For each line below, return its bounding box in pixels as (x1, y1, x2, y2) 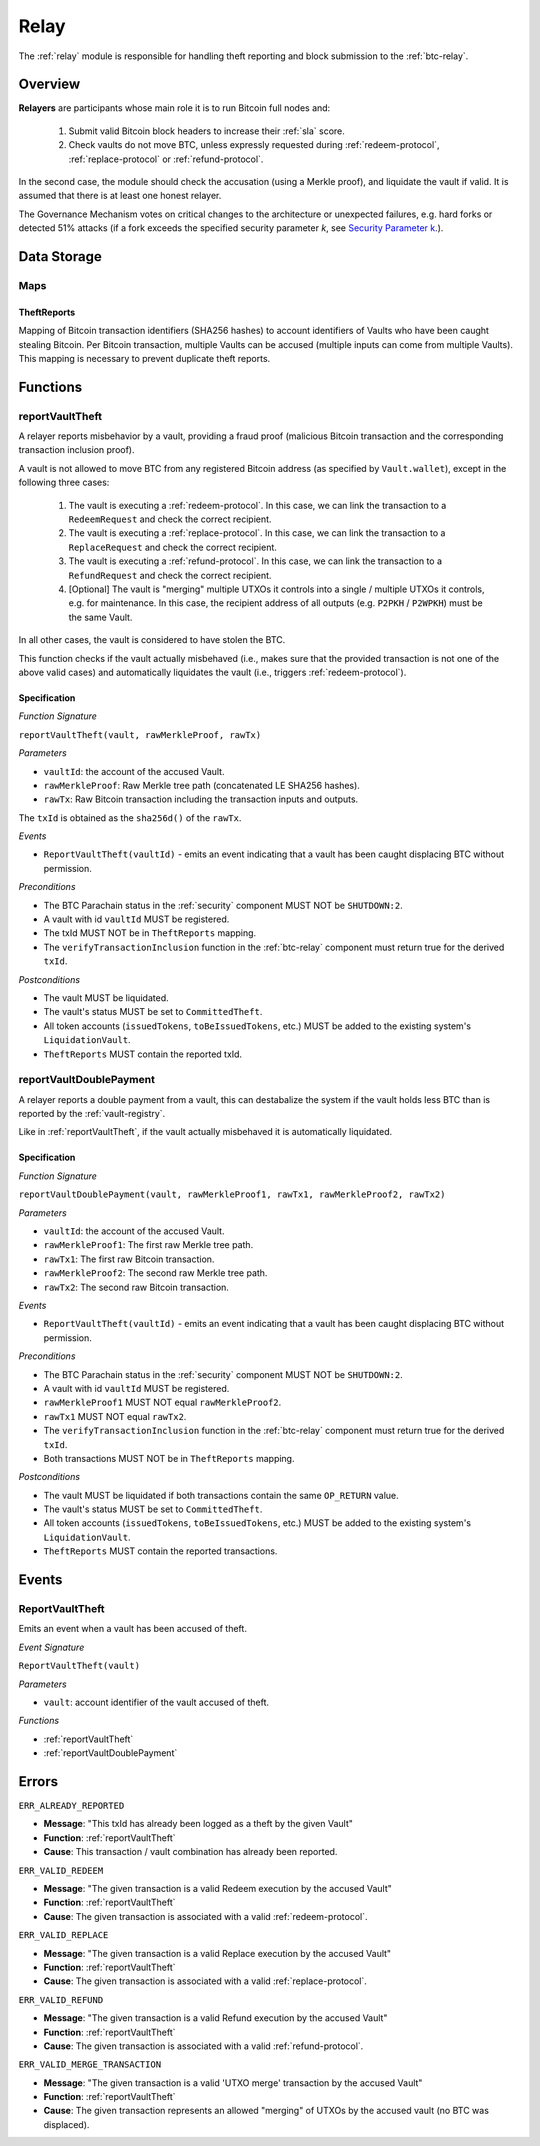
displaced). (43, 2118, 90, 2130)
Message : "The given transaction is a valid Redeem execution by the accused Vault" (43, 1882, 392, 1894)
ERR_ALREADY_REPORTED (18, 1800, 125, 1812)
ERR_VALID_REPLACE (18, 1930, 109, 1941)
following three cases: (18, 476, 110, 489)
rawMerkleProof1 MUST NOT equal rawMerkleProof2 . (43, 1396, 282, 1409)
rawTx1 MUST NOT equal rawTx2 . (43, 1410, 187, 1422)
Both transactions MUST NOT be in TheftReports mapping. (43, 1452, 295, 1464)
